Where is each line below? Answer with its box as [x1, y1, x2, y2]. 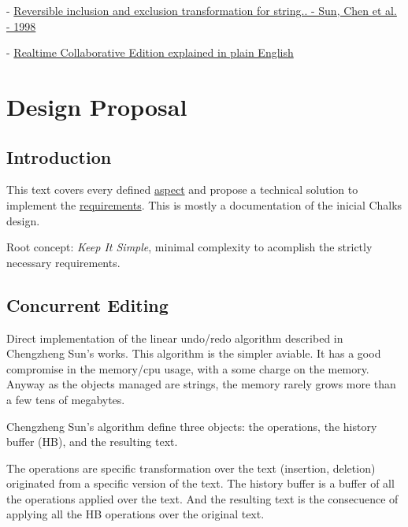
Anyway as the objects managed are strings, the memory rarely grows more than [6, 376, 396, 392]
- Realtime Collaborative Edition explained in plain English [6, 44, 294, 61]
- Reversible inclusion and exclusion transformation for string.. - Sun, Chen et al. [6, 2, 397, 18]
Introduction [6, 144, 112, 169]
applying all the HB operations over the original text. [6, 506, 265, 522]
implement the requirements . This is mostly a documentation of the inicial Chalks [6, 196, 402, 213]
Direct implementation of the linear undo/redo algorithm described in [6, 329, 343, 346]
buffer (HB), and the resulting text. [6, 433, 178, 450]
